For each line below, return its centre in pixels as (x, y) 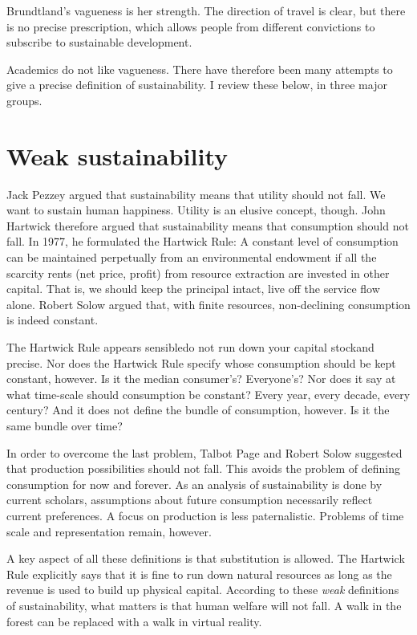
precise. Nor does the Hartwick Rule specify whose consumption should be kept (201, 362)
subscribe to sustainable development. (99, 42)
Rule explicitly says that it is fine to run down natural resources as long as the (199, 574)
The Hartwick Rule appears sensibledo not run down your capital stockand (190, 347)
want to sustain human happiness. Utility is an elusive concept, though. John (196, 210)
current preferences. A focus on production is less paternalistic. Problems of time (205, 515)
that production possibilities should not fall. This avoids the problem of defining (204, 468)
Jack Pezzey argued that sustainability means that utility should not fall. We (196, 194)
